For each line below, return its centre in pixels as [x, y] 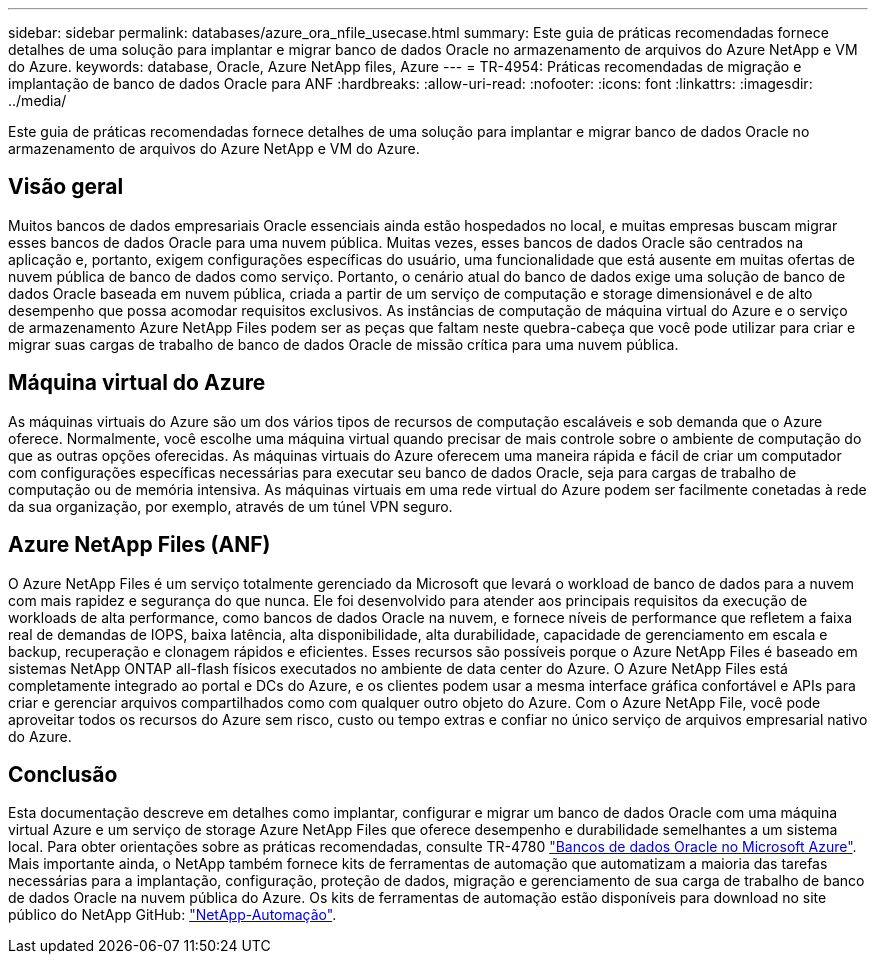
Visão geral [66, 187]
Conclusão [63, 774]
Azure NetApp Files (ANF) [139, 545]
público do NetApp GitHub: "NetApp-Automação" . [172, 915]
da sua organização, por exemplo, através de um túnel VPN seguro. [230, 506]
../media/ [37, 100]
